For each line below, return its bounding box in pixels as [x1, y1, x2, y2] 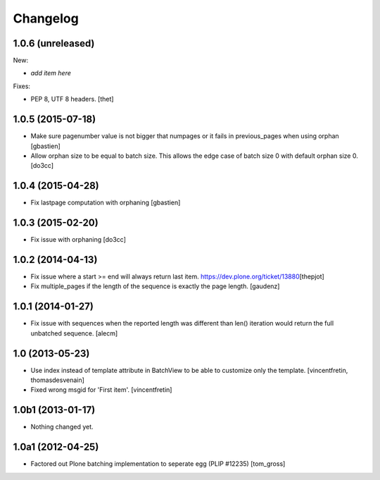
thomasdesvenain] [30, 376, 84, 384]
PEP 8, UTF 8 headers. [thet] [30, 95, 114, 104]
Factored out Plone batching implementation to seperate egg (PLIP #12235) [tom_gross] [30, 460, 286, 468]
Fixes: [13, 82, 31, 90]
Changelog [13, 11, 79, 26]
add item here [30, 69, 72, 78]
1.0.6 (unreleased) [13, 37, 95, 49]
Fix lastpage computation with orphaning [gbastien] [30, 198, 181, 207]
